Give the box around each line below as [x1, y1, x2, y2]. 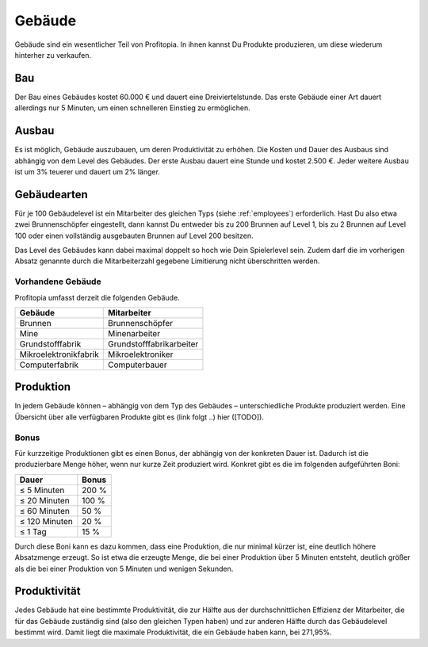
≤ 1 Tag [19, 526, 47, 537]
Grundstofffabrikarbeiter [107, 338, 199, 349]
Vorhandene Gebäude [14, 276, 102, 287]
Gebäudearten [14, 187, 89, 201]
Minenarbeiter [107, 327, 161, 339]
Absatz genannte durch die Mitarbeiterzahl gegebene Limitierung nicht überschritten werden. [14, 256, 320, 266]
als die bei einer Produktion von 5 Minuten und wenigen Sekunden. [14, 564, 234, 573]
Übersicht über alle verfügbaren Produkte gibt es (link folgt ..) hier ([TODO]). [14, 412, 265, 422]
